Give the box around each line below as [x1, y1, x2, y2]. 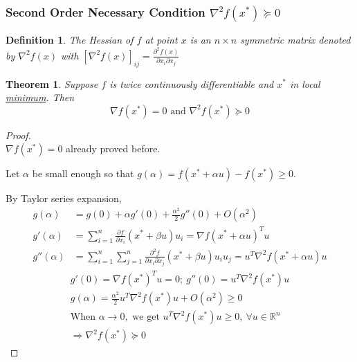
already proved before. [66, 141, 161, 156]
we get [132, 312, 160, 323]
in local [289, 76, 320, 91]
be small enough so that [32, 166, 134, 181]
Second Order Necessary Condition [6, 3, 205, 20]
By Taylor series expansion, [6, 191, 122, 206]
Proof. [6, 127, 31, 142]
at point [145, 33, 178, 47]
